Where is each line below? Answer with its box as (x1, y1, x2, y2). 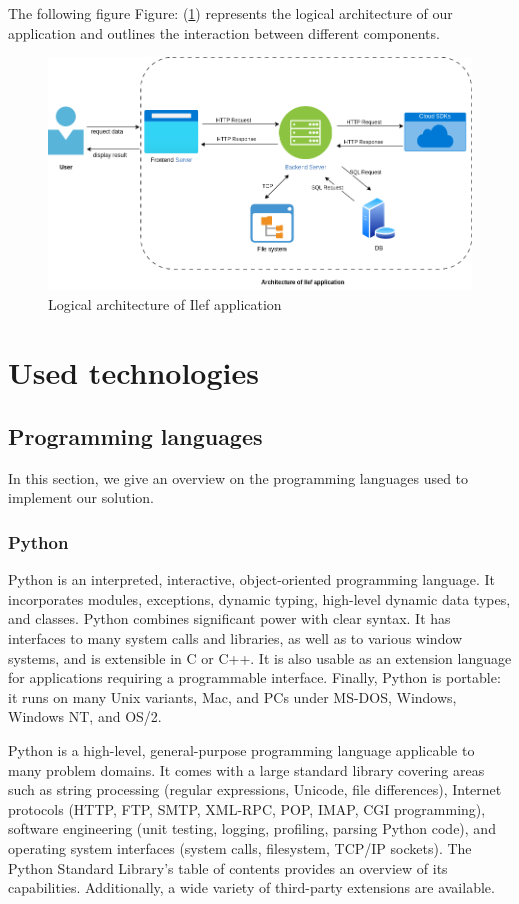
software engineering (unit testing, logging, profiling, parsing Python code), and (8, 818, 496, 839)
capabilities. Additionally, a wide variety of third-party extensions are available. (8, 877, 495, 898)
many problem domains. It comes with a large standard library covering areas (8, 759, 485, 780)
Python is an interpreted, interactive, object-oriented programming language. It (8, 569, 496, 590)
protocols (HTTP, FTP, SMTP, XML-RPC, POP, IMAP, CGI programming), (8, 798, 486, 819)
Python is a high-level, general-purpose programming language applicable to (8, 740, 475, 761)
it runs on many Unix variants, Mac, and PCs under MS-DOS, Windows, (8, 686, 457, 707)
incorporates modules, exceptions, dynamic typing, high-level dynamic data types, (8, 588, 511, 609)
